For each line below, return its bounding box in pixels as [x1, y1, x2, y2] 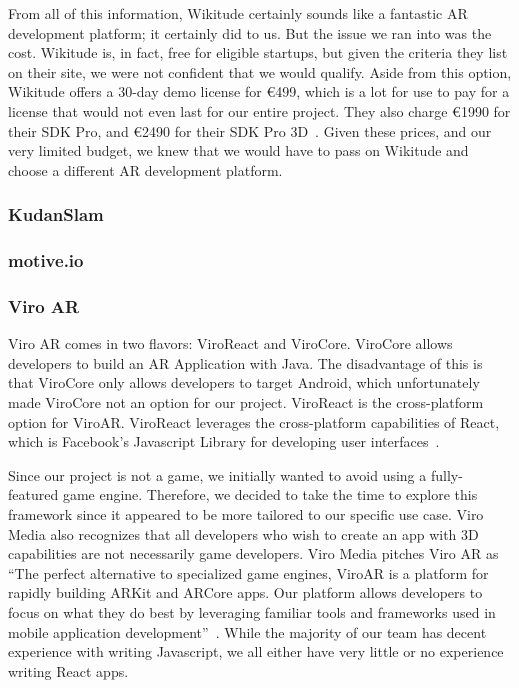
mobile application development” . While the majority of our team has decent [8, 621, 487, 642]
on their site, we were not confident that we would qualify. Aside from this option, [8, 61, 512, 82]
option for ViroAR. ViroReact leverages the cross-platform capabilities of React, [8, 411, 500, 432]
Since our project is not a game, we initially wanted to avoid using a [8, 464, 427, 485]
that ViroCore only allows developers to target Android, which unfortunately [8, 372, 480, 393]
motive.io [8, 248, 84, 273]
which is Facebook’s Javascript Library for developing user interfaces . [8, 431, 440, 452]
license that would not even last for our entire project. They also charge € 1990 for [8, 100, 511, 121]
